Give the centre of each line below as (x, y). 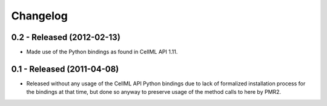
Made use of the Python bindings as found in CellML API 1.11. (102, 52)
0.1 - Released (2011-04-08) (65, 69)
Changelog (39, 16)
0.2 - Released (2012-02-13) (66, 37)
